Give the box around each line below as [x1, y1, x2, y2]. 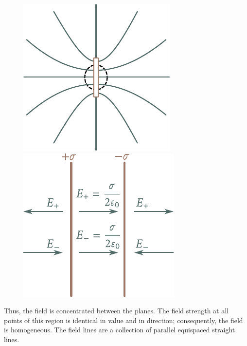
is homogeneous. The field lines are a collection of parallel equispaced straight [4, 325, 235, 335]
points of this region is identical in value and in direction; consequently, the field [4, 315, 243, 325]
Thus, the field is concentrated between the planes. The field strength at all [4, 306, 229, 316]
